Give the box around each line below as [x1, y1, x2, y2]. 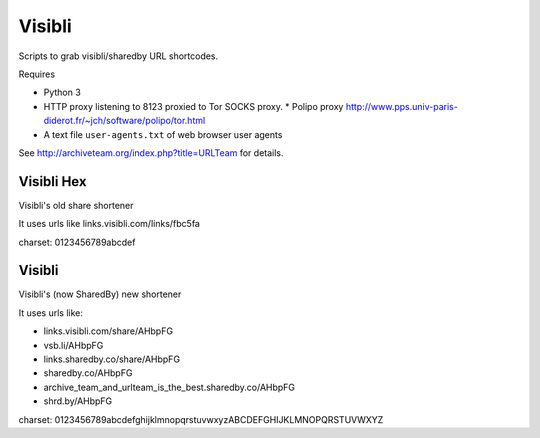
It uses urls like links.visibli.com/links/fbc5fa [18, 218, 200, 230]
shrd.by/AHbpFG [43, 395, 113, 407]
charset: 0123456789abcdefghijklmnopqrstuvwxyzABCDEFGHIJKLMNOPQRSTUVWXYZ [18, 413, 384, 425]
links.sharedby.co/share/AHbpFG [43, 353, 180, 365]
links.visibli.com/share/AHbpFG [43, 325, 174, 337]
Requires [18, 68, 55, 80]
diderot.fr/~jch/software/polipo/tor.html [43, 115, 206, 127]
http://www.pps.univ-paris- [345, 100, 459, 112]
